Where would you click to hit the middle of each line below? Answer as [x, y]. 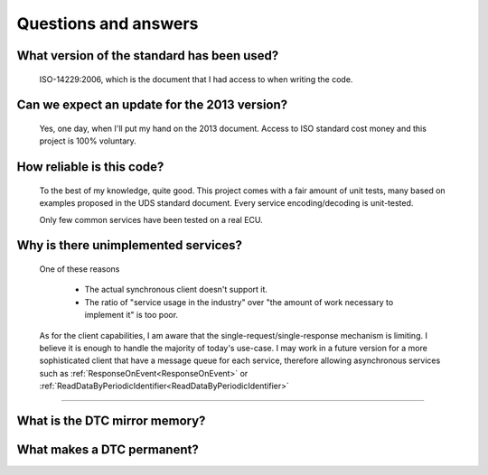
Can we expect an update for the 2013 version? [152, 105]
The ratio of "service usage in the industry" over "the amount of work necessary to [239, 302]
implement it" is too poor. [131, 315]
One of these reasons [80, 269]
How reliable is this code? [90, 167]
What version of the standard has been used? [148, 56]
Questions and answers [108, 23]
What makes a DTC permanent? [108, 449]
